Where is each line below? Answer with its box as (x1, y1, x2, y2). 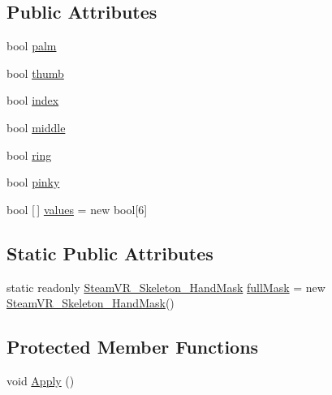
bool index (6, 92, 59, 109)
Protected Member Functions (6, 334, 259, 359)
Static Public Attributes (6, 240, 213, 265)
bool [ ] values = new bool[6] (6, 200, 148, 217)
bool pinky (6, 174, 60, 191)
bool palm (6, 37, 57, 54)
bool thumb (6, 64, 64, 81)
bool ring (6, 146, 52, 163)
